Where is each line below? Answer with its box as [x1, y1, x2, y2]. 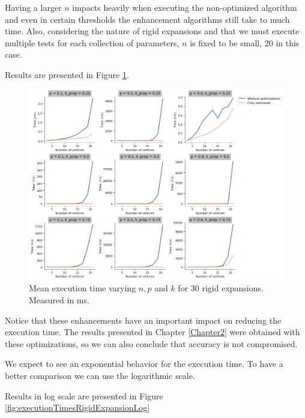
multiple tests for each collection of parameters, [5, 36, 180, 49]
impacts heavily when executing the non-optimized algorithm [72, 1, 297, 13]
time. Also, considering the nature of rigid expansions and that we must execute [5, 25, 300, 37]
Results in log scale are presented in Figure [5, 389, 163, 402]
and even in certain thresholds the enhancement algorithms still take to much [5, 13, 290, 25]
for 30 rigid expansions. [178, 282, 264, 294]
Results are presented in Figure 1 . [5, 68, 129, 80]
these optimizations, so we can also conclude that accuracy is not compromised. [5, 337, 298, 350]
